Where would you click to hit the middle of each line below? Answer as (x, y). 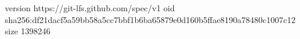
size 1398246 (28, 31)
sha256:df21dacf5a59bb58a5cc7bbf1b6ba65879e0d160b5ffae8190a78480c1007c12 (150, 19)
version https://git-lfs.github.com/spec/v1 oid (90, 8)
